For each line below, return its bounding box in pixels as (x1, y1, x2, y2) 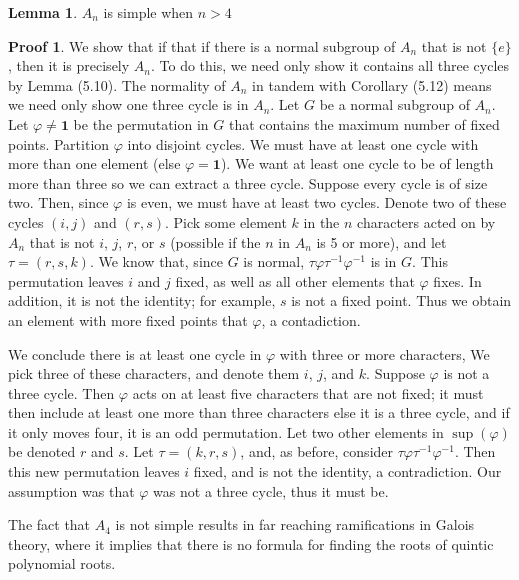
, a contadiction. (261, 309, 361, 330)
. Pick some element (164, 211, 287, 232)
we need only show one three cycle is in (8, 94, 249, 115)
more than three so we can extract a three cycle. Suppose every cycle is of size (8, 172, 488, 193)
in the (303, 211, 340, 232)
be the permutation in (73, 113, 209, 134)
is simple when (103, 2, 194, 22)
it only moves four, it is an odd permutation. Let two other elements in (8, 421, 444, 442)
